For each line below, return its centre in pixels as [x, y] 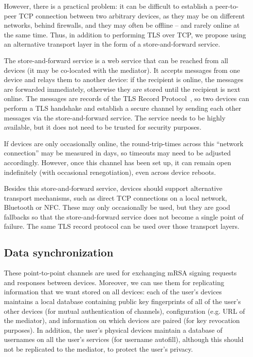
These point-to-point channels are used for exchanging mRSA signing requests [120, 273]
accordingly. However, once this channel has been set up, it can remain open [117, 162]
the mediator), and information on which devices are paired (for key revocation [122, 320]
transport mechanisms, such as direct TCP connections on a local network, [116, 197]
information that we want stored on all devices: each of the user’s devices [113, 292]
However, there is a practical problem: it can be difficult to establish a [108, 6]
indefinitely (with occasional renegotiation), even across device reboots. [110, 172]
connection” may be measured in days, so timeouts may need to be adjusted [117, 153]
